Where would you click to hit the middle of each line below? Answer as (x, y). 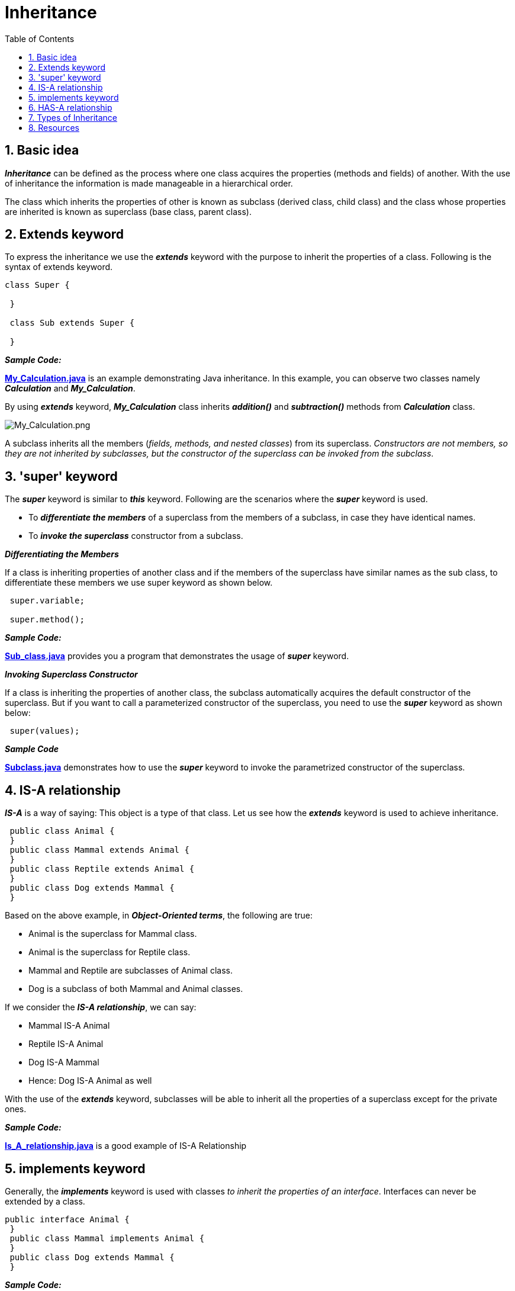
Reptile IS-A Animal (66, 1044)
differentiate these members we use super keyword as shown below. (139, 583)
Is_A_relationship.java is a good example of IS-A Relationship (126, 1146)
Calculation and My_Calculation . (70, 388)
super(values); (45, 731)
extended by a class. (45, 1201)
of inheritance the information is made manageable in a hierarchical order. (149, 183)
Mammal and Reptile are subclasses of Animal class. (131, 971)
